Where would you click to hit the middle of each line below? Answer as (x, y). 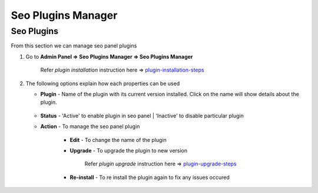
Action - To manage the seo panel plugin (90, 127)
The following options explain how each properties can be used (103, 83)
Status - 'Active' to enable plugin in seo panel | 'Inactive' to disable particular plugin (142, 116)
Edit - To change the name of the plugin (118, 140)
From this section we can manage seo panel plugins (74, 46)
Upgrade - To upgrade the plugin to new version (129, 150)
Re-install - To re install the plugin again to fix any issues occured (150, 177)
